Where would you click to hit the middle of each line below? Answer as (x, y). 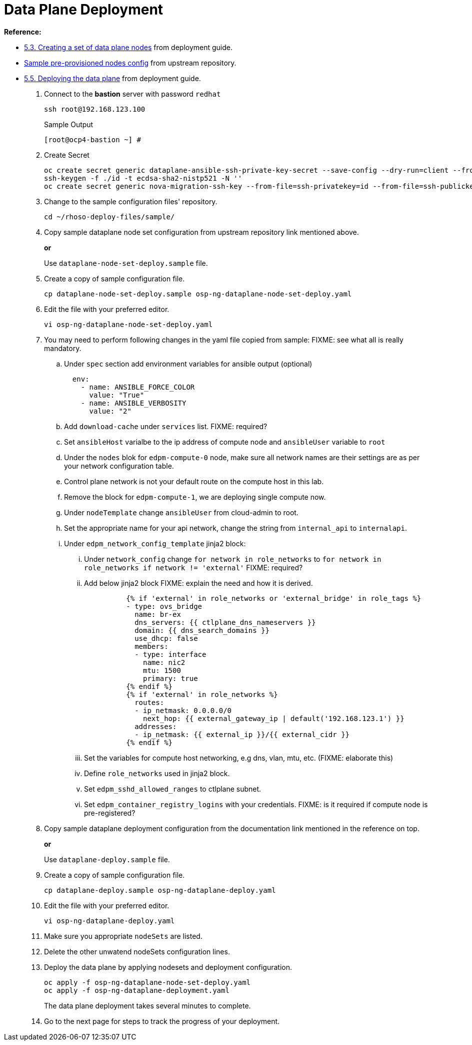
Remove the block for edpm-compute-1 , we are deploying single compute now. (195, 497)
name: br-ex (158, 614)
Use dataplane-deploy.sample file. (107, 859)
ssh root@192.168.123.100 (95, 109)
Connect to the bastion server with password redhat (132, 94)
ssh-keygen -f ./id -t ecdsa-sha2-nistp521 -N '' (143, 178)
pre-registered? (110, 813)
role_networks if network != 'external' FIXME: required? (193, 567)
